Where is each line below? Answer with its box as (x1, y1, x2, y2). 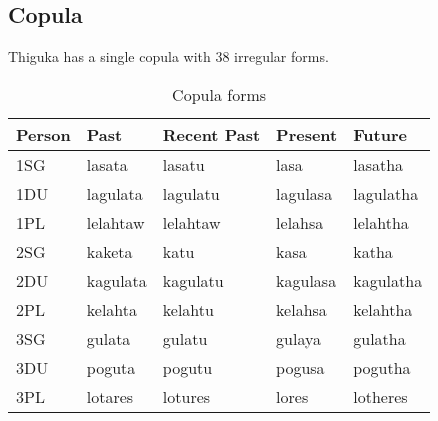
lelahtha (353, 210, 409, 234)
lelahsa (276, 210, 324, 234)
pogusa (276, 355, 325, 379)
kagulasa (276, 268, 337, 292)
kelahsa (276, 297, 327, 321)
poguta (86, 355, 136, 379)
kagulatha (353, 268, 423, 292)
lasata (86, 152, 128, 176)
